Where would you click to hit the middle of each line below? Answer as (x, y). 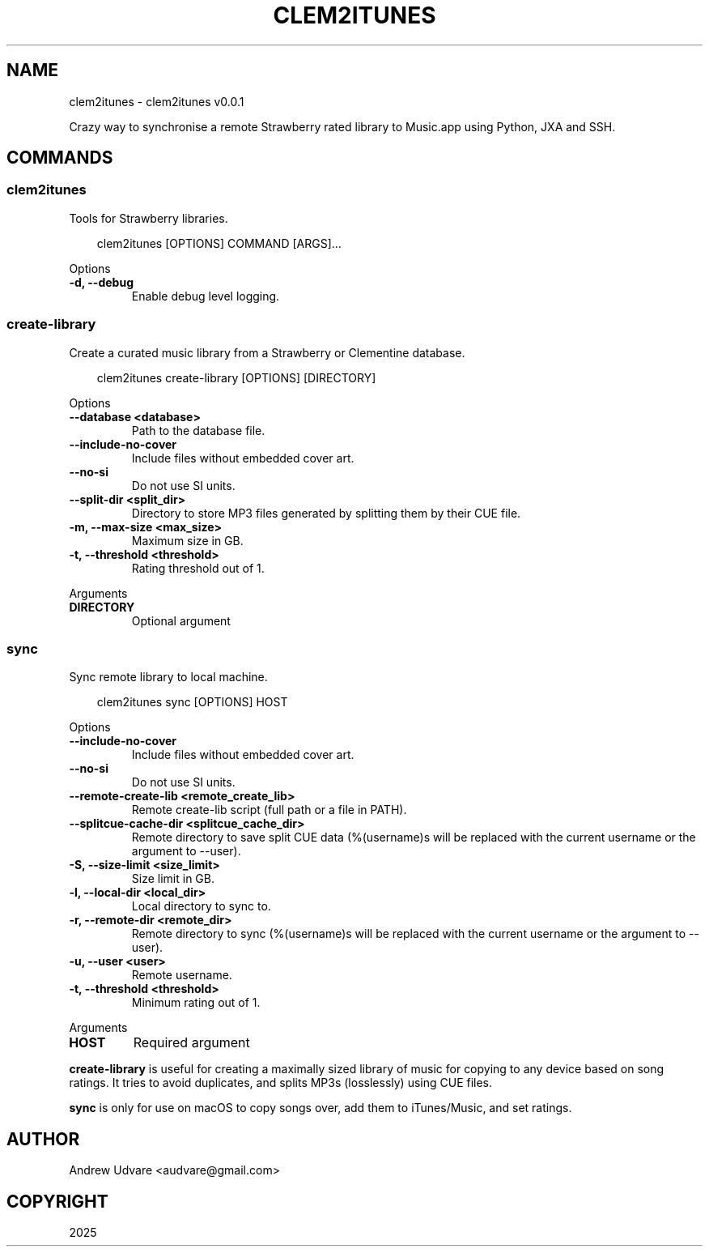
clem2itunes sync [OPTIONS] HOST (192, 702)
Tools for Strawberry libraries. (149, 218)
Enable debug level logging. (206, 296)
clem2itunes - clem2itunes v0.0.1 (157, 101)
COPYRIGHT (57, 1201)
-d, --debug (101, 282)
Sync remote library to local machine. (168, 677)
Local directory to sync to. (201, 906)
